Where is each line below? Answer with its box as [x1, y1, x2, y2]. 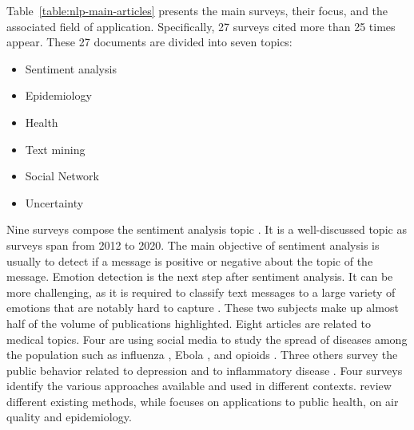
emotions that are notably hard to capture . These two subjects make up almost [6, 299, 399, 316]
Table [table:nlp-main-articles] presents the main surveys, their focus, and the [6, 2, 388, 18]
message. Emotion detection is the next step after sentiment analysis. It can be [6, 268, 393, 285]
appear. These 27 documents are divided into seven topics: [6, 34, 293, 50]
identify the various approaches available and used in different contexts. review [6, 377, 392, 394]
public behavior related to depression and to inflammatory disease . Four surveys [6, 361, 403, 378]
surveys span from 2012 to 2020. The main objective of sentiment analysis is [6, 236, 380, 253]
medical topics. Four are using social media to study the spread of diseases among [6, 330, 408, 347]
